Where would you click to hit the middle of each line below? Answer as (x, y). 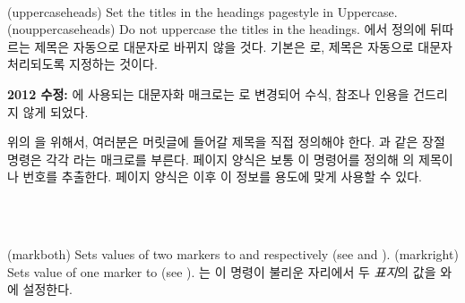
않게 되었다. (56, 111)
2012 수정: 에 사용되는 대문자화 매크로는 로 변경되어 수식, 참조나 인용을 (208, 93)
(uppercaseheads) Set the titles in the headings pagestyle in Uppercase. (202, 11)
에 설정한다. (40, 289)
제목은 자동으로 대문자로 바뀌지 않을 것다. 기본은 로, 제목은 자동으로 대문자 (243, 46)
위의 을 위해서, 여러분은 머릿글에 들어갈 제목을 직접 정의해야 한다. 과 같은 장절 (226, 142)
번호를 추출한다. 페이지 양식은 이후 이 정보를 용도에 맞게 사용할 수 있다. (223, 177)
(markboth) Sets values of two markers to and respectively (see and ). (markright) (233, 254)
